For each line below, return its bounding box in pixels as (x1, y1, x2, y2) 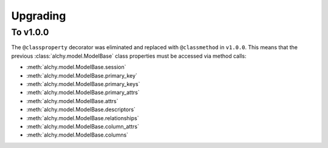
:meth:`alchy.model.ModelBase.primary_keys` (26, 80, 140, 87)
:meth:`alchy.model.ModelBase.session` (26, 64, 126, 71)
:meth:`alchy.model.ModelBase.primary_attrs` (26, 89, 140, 96)
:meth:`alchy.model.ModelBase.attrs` (26, 97, 118, 104)
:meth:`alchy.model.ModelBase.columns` (26, 131, 129, 139)
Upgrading (11, 9, 66, 22)
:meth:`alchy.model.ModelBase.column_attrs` (26, 123, 140, 130)
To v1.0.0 (11, 27, 49, 38)
